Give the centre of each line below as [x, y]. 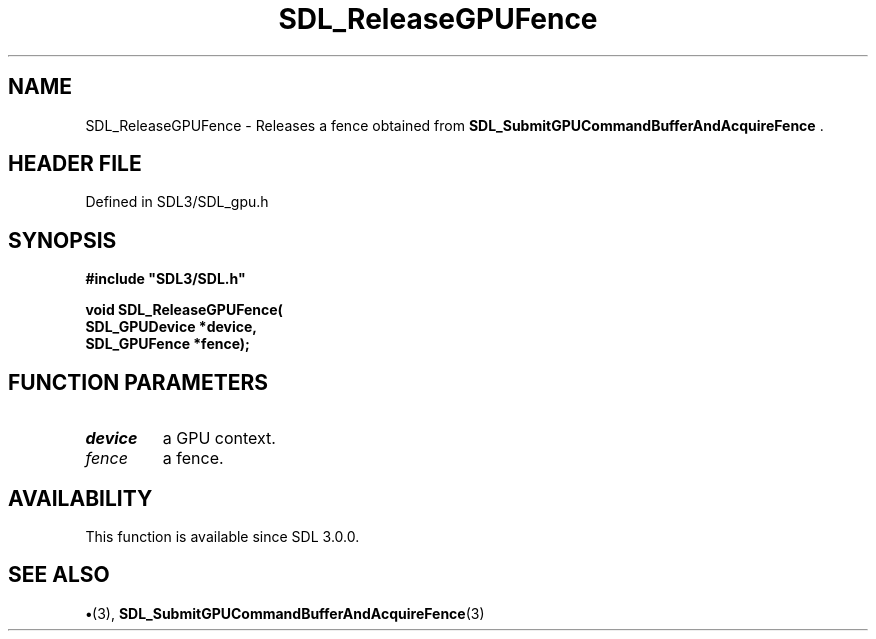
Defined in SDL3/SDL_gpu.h [177, 202]
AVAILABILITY [80, 498]
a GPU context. [219, 438]
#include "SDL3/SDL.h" [165, 279]
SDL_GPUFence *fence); [167, 344]
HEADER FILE [75, 164]
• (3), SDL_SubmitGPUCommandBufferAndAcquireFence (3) [285, 613]
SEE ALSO [59, 575]
